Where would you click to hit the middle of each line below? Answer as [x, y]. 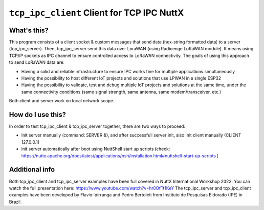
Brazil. [15, 202]
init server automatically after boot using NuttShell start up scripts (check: [96, 149]
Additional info [32, 170]
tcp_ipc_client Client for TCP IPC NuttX [97, 13]
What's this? [29, 30]
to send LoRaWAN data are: [37, 62]
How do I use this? [37, 115]
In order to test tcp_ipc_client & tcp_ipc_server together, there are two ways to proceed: [97, 126]
